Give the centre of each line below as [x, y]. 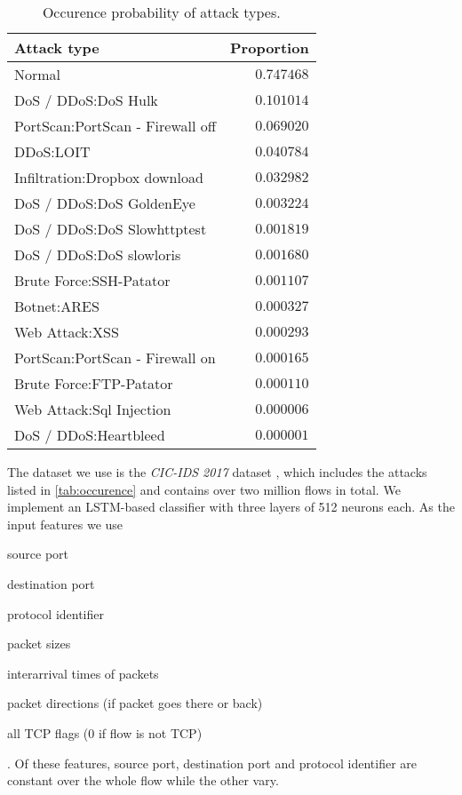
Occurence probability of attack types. [161, 12]
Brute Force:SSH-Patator [92, 280]
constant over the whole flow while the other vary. [143, 780]
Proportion [270, 48]
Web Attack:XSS [67, 332]
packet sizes [39, 644]
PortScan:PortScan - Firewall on [115, 358]
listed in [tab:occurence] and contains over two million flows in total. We [204, 489]
